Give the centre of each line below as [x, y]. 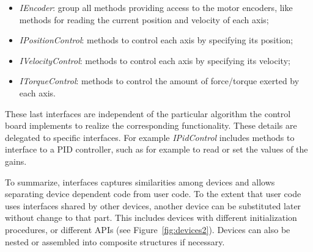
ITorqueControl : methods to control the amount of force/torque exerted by [159, 81]
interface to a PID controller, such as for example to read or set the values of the [156, 149]
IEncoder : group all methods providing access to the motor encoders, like [156, 7]
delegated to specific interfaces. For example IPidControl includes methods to [150, 137]
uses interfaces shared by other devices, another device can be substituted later [153, 205]
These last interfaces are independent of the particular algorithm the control [148, 113]
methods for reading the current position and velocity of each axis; [144, 19]
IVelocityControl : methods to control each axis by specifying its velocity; [155, 60]
